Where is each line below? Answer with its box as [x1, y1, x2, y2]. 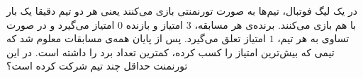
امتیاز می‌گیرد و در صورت [6, 17, 115, 32]
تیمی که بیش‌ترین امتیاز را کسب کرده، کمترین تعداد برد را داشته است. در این [6, 44, 335, 59]
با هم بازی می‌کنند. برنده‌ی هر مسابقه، [194, 17, 357, 32]
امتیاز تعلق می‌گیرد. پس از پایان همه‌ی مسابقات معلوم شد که [6, 31, 267, 46]
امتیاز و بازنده [125, 17, 184, 32]
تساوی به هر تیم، [277, 31, 350, 46]
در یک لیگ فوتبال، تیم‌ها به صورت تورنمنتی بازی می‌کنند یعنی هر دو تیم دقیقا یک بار [6, 4, 358, 18]
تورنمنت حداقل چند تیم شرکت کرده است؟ [6, 58, 188, 73]
